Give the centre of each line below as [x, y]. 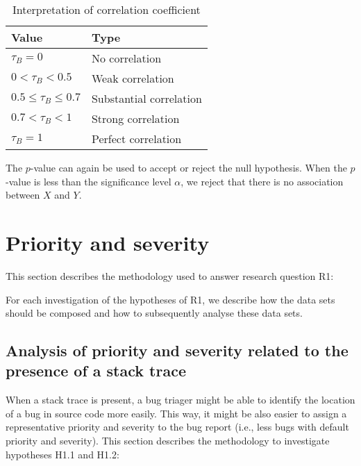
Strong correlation [135, 118]
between [23, 195]
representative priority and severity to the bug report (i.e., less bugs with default [177, 427]
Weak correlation [133, 78]
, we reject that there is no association [262, 181]
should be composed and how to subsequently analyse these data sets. [154, 313]
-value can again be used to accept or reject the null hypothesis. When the [188, 167]
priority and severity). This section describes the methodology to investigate [168, 441]
